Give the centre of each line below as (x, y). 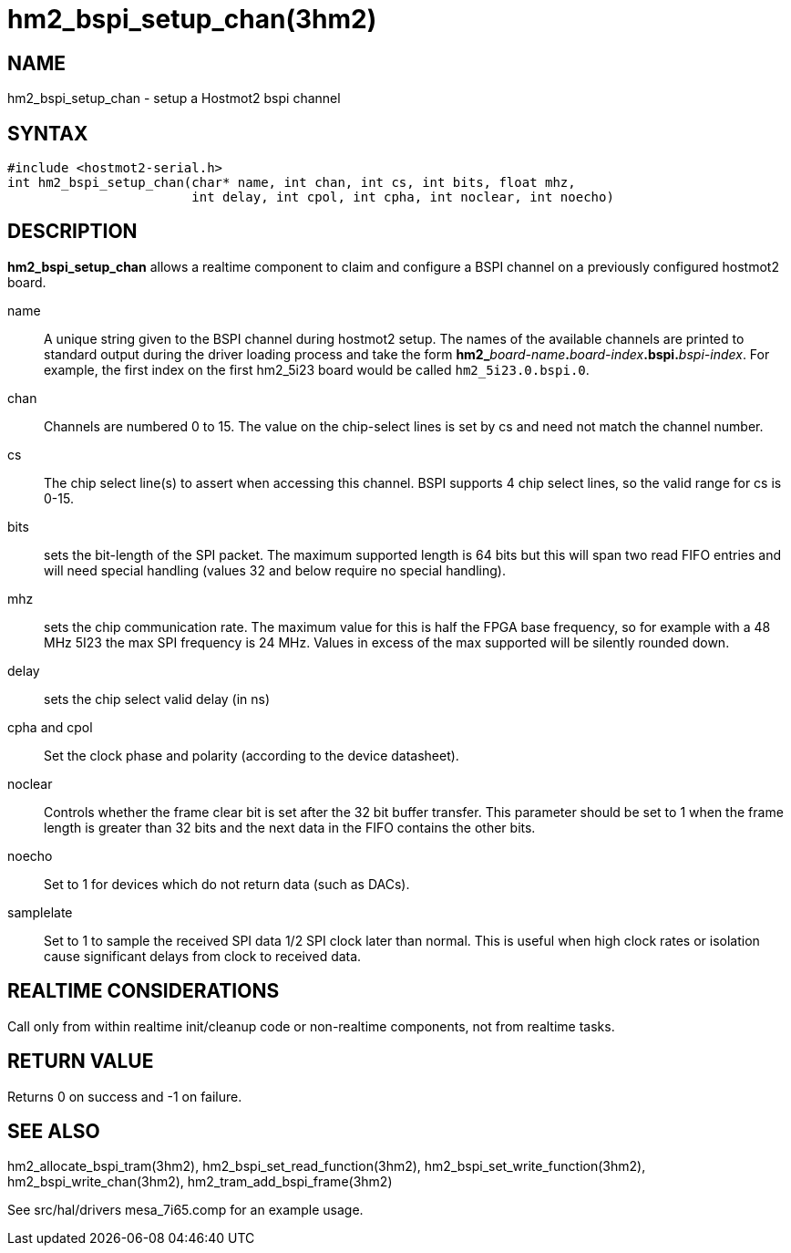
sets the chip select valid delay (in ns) (157, 699)
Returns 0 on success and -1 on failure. (125, 1096)
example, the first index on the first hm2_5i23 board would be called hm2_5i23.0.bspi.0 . (317, 369)
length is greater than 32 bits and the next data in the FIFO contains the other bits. (290, 827)
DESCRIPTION (72, 232)
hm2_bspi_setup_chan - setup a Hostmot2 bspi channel (174, 98)
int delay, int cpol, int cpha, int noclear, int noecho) (403, 197)
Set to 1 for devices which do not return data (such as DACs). (227, 884)
